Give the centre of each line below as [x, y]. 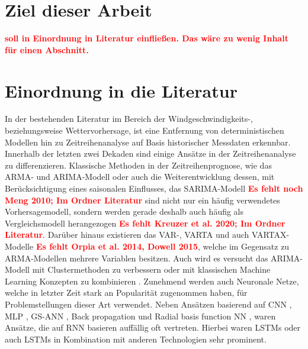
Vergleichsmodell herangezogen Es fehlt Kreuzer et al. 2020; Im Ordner [145, 223]
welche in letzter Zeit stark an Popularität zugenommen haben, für [126, 293]
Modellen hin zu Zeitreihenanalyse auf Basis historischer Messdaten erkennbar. [148, 142]
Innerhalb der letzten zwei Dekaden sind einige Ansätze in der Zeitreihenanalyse [150, 154]
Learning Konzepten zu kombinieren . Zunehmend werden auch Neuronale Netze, [152, 281]
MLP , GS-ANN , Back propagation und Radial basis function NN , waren [140, 316]
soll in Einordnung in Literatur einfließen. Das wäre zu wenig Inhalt [147, 38]
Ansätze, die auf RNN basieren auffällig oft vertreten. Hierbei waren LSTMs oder [153, 327]
